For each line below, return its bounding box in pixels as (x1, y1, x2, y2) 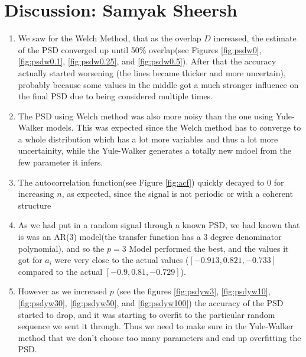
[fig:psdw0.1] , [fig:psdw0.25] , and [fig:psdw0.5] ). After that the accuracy (18, 55, 276, 67)
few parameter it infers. (18, 156, 103, 168)
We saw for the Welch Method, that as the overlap (18, 32, 201, 44)
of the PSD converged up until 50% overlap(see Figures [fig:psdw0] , (18, 43, 262, 56)
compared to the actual (18, 265, 103, 277)
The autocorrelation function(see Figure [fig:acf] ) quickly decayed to (18, 176, 265, 188)
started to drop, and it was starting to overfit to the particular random (18, 308, 275, 320)
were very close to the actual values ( (54, 254, 189, 266)
